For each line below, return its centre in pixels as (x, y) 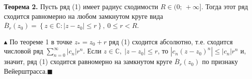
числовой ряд (24, 51)
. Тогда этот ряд (225, 6)
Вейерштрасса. (26, 71)
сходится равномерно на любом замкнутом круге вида (84, 16)
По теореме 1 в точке (41, 41)
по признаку (220, 61)
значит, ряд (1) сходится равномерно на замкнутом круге (88, 61)
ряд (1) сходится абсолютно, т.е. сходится (171, 41)
